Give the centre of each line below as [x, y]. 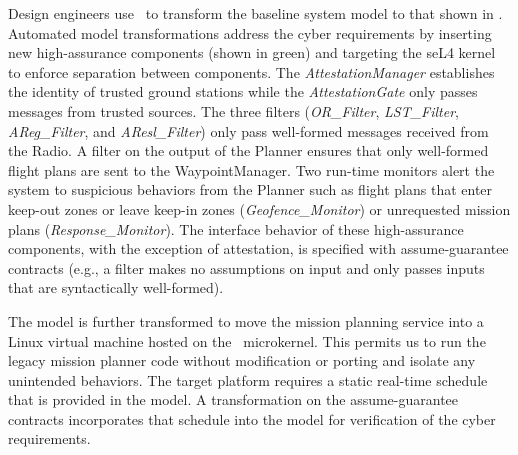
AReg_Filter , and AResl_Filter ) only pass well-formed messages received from [248, 130]
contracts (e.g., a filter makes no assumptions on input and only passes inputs [246, 267]
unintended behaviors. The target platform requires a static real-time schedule [248, 379]
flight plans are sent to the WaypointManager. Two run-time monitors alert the [251, 169]
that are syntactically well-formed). [116, 287]
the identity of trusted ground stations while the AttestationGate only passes [243, 91]
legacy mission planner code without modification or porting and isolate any [242, 360]
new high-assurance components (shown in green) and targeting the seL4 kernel [252, 52]
